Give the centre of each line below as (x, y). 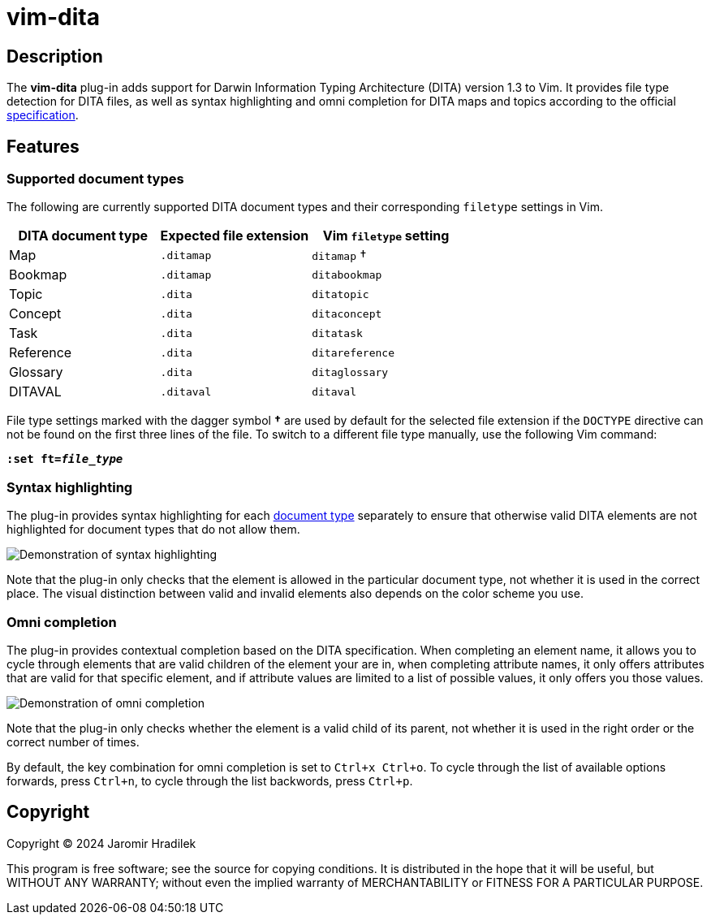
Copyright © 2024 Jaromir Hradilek (101, 843)
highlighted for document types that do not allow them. (153, 530)
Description (55, 56)
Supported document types (95, 179)
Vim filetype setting (386, 236)
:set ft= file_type (65, 459)
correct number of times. (73, 742)
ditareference (353, 352)
